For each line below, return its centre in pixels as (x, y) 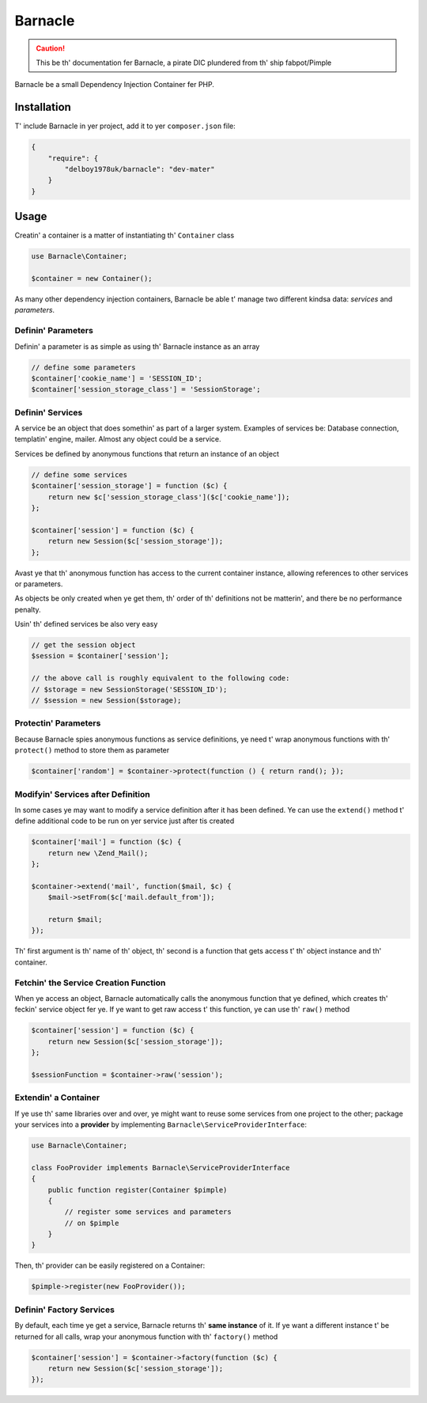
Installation (43, 107)
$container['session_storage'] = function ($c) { (129, 486)
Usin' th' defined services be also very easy (86, 624)
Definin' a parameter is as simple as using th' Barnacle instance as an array (137, 346)
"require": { (73, 158)
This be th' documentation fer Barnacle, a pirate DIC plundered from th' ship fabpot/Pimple (184, 63)
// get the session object (83, 645)
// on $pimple (92, 1223)
